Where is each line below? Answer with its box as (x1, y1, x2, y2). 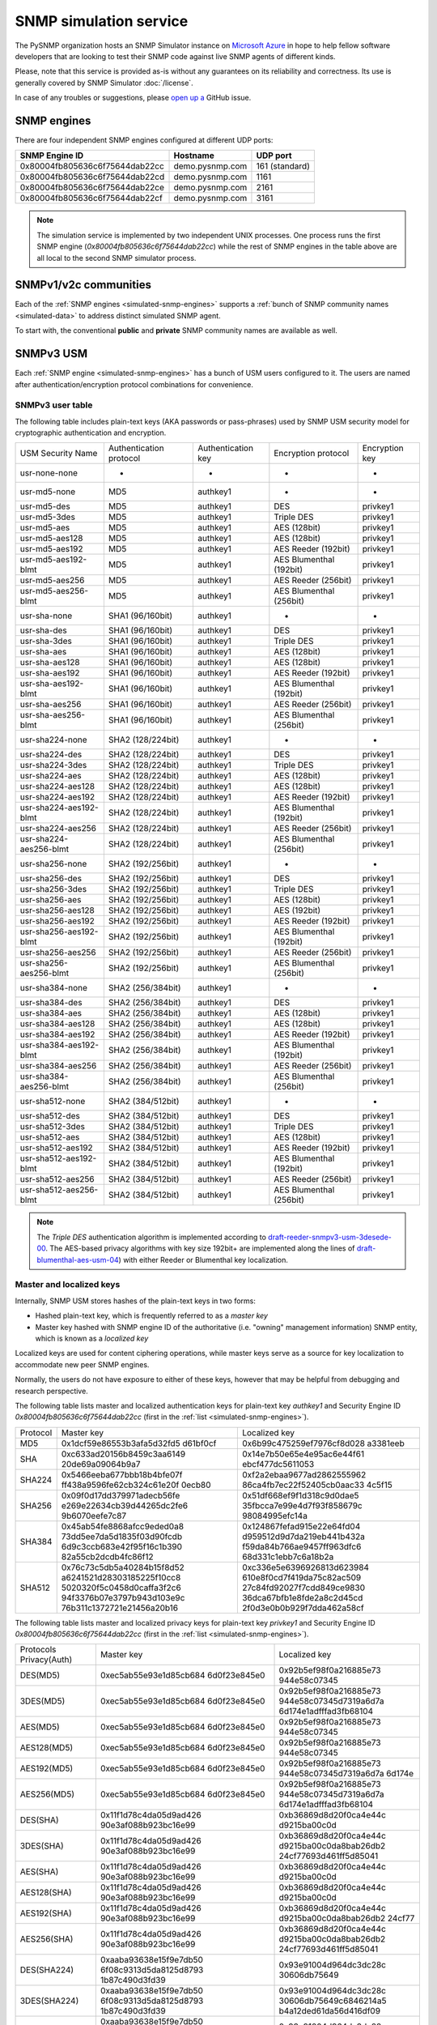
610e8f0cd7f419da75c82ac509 (241, 1571, 362, 1583)
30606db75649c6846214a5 (278, 1995, 387, 2006)
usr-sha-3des (19, 636, 72, 647)
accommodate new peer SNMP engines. (15, 1359, 150, 1369)
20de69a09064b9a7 (61, 1458, 141, 1469)
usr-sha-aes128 (19, 657, 80, 668)
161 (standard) (256, 160, 311, 172)
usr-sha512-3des (19, 1121, 85, 1132)
